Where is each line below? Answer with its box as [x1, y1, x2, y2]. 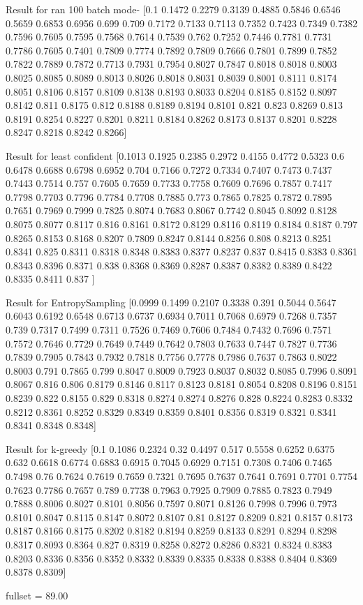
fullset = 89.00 [6, 588, 68, 602]
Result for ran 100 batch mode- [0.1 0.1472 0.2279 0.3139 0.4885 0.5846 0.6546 [6, 2, 341, 16]
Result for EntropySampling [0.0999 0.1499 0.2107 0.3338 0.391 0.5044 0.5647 [6, 294, 336, 309]
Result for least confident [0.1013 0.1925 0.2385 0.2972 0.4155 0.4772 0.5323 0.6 [6, 148, 344, 163]
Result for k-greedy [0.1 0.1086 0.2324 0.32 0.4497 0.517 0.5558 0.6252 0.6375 [6, 441, 335, 456]
